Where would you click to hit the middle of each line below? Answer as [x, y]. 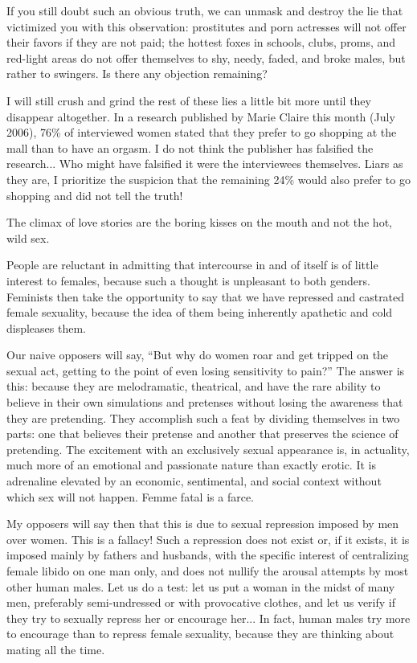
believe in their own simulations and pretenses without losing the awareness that [205, 402]
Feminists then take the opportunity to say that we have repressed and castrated [206, 296]
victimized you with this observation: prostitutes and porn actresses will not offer [206, 26]
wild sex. [28, 237]
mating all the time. [56, 649]
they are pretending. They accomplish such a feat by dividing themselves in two [203, 417]
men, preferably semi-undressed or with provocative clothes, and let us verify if [201, 602]
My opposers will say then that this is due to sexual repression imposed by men [203, 524]
